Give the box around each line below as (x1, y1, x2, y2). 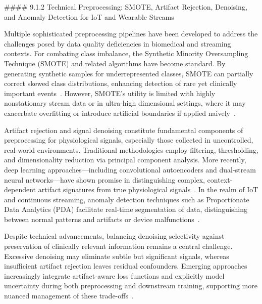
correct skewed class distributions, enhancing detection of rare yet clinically (4, 78, 237, 89)
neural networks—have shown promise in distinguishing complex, (4, 174, 205, 185)
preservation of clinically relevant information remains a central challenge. (4, 241, 233, 251)
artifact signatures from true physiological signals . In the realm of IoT (38, 184, 258, 195)
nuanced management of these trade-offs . (4, 290, 134, 301)
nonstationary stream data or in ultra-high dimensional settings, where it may (4, 98, 246, 108)
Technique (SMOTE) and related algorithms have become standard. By (4, 58, 226, 68)
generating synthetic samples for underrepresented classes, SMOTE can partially (4, 68, 253, 78)
